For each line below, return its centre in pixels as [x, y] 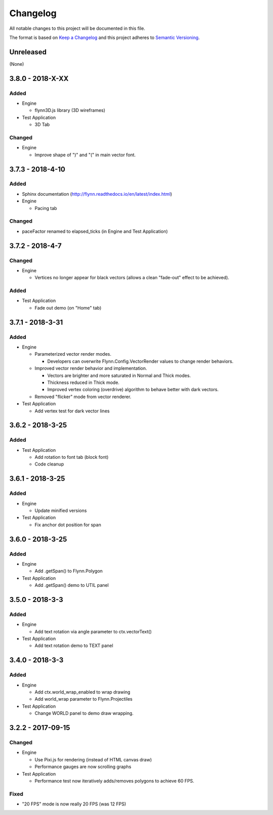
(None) [17, 64]
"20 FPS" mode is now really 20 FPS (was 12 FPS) [74, 804]
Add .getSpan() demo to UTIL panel [72, 585]
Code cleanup [49, 464]
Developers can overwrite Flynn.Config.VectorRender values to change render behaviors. [140, 361]
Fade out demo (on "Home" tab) [68, 308]
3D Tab [42, 124]
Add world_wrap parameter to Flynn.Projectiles [83, 699]
